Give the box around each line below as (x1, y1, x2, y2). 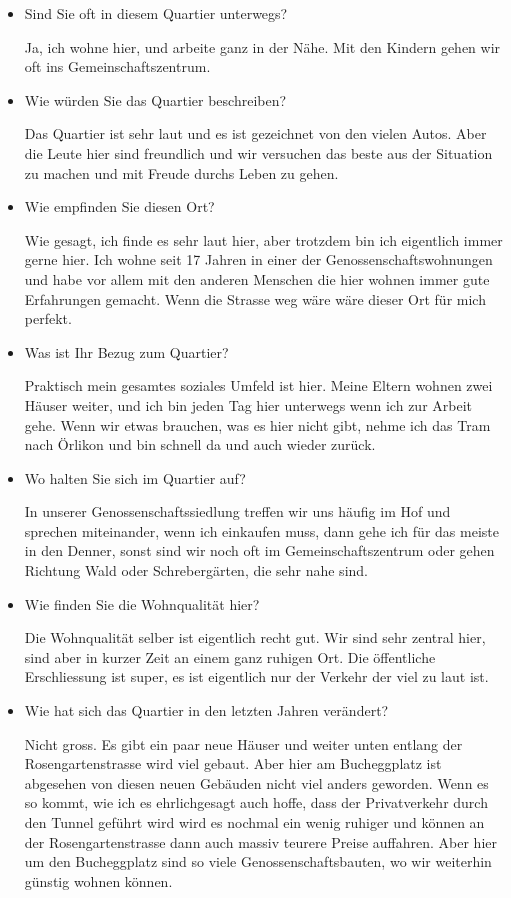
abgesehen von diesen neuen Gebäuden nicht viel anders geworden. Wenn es (24, 772, 489, 793)
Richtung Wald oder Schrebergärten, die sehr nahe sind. (24, 560, 368, 581)
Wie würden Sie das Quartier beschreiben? (24, 89, 287, 110)
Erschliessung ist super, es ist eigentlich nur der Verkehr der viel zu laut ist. (24, 666, 489, 687)
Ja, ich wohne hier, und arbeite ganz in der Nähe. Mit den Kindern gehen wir (24, 36, 501, 57)
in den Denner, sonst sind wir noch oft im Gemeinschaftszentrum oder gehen (24, 540, 495, 561)
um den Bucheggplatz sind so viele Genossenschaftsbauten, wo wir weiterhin (24, 851, 492, 872)
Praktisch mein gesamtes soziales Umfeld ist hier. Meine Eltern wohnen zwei (24, 375, 493, 396)
